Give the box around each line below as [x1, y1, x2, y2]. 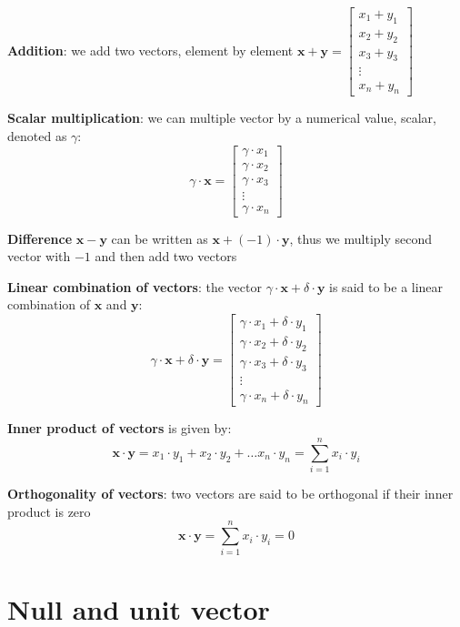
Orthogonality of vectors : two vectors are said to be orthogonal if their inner [7, 484, 454, 503]
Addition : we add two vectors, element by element [7, 40, 294, 59]
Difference [7, 228, 73, 248]
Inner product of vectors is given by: [7, 419, 232, 438]
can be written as [111, 228, 208, 248]
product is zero [7, 501, 91, 521]
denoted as [7, 126, 67, 145]
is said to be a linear [329, 277, 444, 296]
